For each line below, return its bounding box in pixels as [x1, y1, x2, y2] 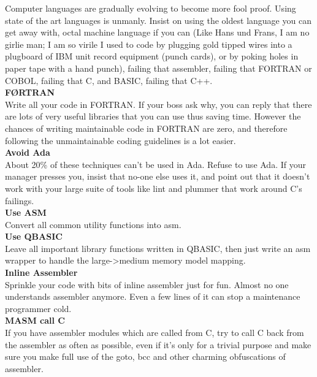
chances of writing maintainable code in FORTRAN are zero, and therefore [5, 121, 288, 134]
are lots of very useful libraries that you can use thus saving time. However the [5, 110, 301, 123]
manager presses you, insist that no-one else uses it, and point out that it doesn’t [5, 170, 310, 183]
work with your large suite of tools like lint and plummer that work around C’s [5, 181, 302, 194]
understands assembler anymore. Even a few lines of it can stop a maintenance [5, 290, 300, 303]
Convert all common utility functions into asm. [5, 218, 181, 230]
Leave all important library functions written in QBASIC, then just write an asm [5, 242, 311, 254]
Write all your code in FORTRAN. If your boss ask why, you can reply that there [5, 97, 312, 110]
